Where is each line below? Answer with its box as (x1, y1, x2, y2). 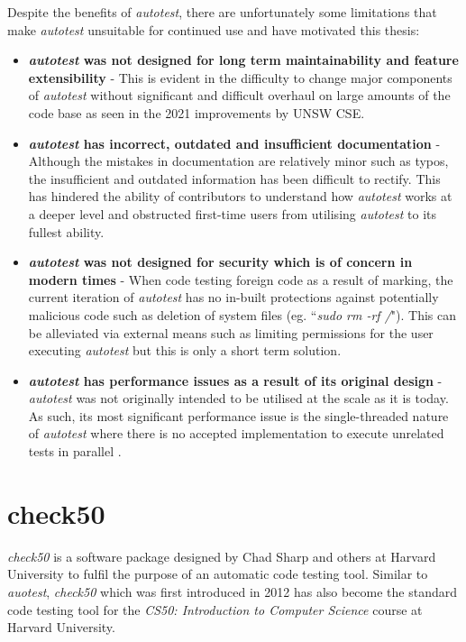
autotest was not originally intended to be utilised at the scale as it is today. (28, 389, 449, 408)
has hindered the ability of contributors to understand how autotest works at (28, 187, 452, 206)
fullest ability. (28, 222, 105, 241)
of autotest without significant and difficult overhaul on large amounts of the (28, 86, 451, 105)
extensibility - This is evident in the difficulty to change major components (28, 68, 452, 87)
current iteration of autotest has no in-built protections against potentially (28, 288, 439, 307)
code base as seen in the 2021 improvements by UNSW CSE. (28, 103, 365, 122)
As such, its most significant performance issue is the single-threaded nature (28, 406, 449, 425)
